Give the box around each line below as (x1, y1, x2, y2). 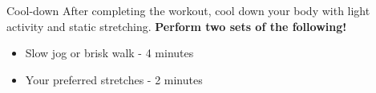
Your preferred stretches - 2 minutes (25, 71, 203, 87)
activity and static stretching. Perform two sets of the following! (6, 17, 347, 34)
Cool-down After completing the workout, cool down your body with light (6, 2, 370, 18)
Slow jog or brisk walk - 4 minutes (25, 45, 194, 61)
